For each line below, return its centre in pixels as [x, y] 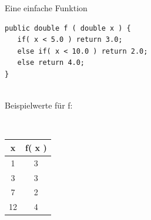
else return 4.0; [51, 63]
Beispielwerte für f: [39, 105]
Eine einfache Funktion [46, 8]
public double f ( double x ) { [68, 28]
